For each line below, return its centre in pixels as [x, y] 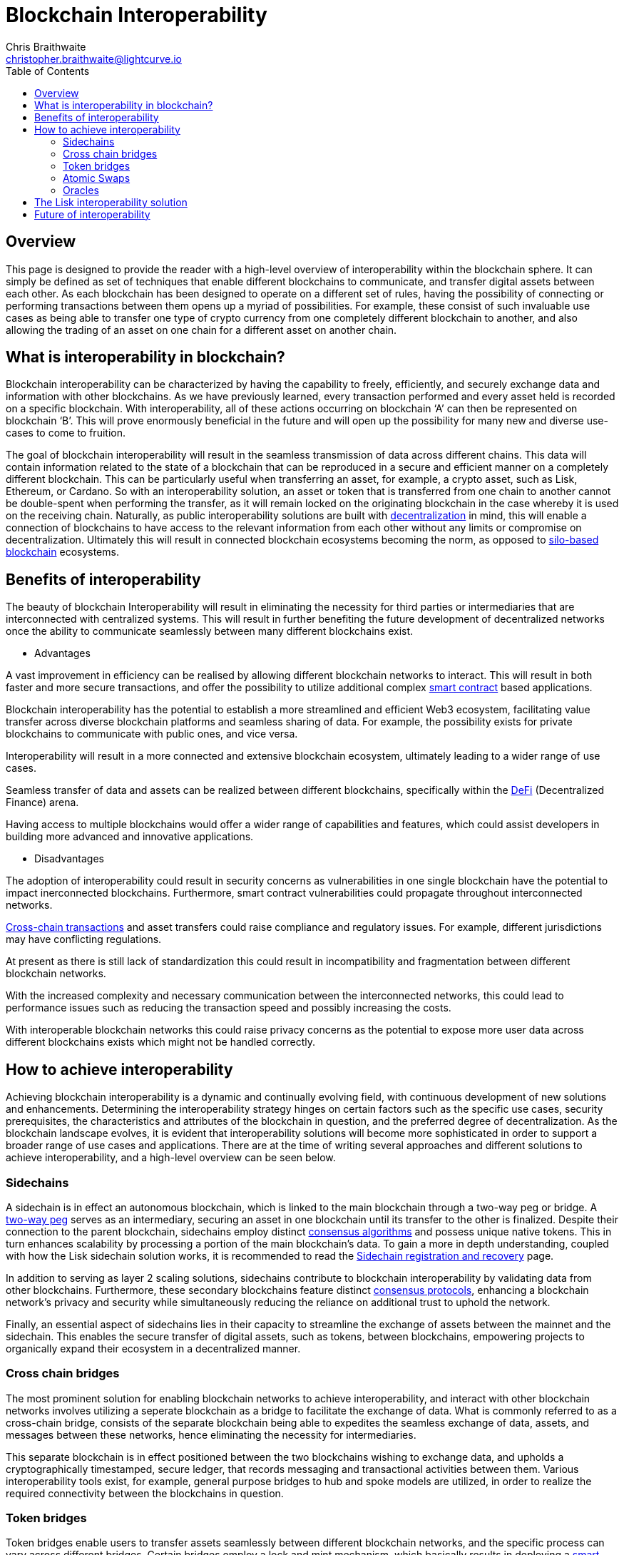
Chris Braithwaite [46, 46]
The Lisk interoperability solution [111, 202]
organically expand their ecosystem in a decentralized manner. [153, 1348]
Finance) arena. [42, 802]
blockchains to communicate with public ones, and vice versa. [152, 734]
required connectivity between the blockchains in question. [145, 1493]
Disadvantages [69, 859]
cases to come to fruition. [66, 433]
